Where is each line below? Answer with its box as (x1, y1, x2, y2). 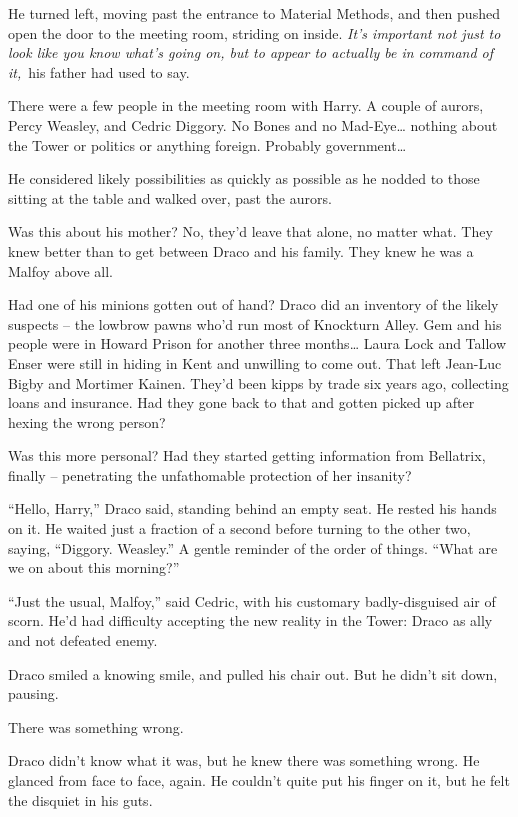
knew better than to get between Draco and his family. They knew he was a (8, 240, 474, 261)
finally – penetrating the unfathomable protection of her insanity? (8, 464, 412, 485)
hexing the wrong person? (8, 411, 166, 432)
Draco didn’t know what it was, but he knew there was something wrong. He (8, 750, 480, 771)
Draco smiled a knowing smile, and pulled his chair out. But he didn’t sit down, (8, 663, 498, 684)
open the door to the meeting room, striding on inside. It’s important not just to (8, 22, 501, 43)
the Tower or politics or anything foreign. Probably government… (8, 134, 407, 155)
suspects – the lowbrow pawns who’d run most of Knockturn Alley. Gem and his (8, 313, 502, 334)
